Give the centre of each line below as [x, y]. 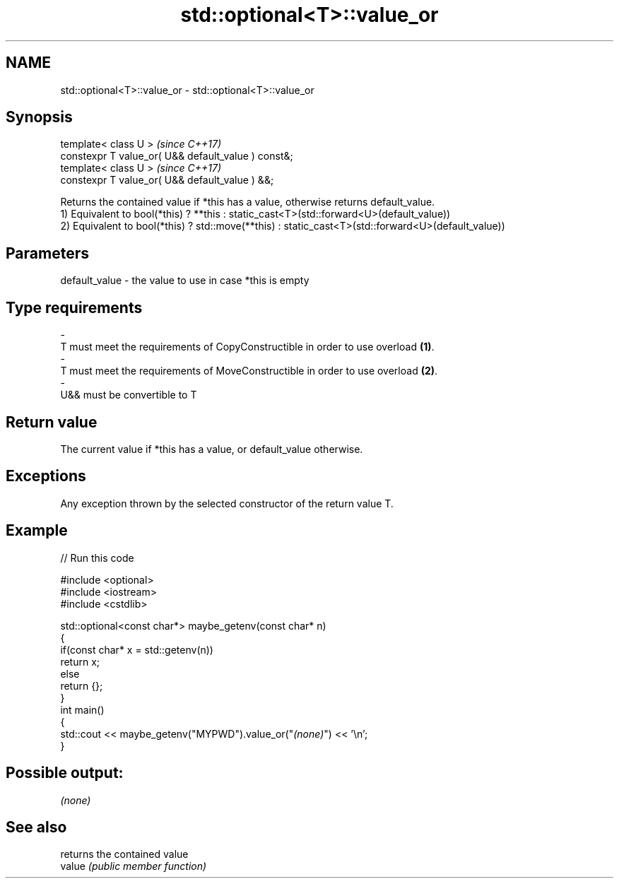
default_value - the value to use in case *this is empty [185, 281]
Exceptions [46, 476]
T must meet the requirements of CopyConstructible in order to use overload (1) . [247, 347]
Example [37, 531]
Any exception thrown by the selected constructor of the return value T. [227, 503]
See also [36, 827]
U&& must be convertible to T [129, 395]
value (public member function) [134, 866]
